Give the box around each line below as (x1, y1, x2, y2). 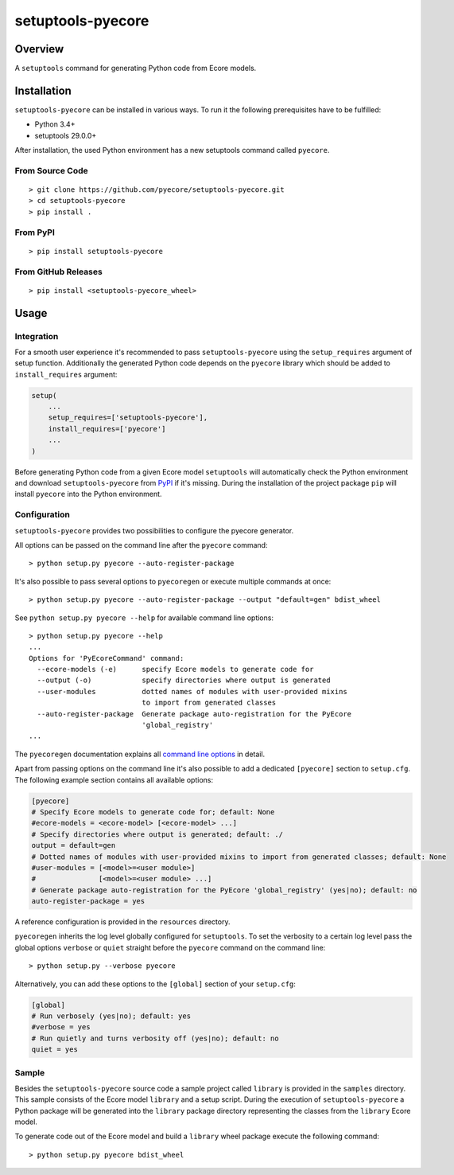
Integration (14, 330, 59, 342)
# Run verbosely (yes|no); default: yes (31, 1012, 191, 1021)
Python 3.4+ (34, 119, 76, 129)
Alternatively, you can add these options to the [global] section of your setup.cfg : (14, 979, 296, 989)
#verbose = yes (31, 1023, 91, 1032)
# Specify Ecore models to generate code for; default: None (31, 807, 275, 816)
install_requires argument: (14, 369, 118, 379)
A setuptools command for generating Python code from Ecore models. (14, 64, 257, 73)
